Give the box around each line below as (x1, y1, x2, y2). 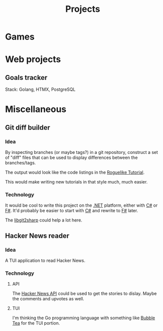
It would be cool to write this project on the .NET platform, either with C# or (5, 202, 158, 208)
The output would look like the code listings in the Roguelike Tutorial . (5, 169, 145, 176)
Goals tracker (5, 73, 48, 82)
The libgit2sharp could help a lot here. (5, 217, 83, 223)
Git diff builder (5, 123, 50, 132)
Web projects (5, 54, 61, 65)
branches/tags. (5, 160, 36, 166)
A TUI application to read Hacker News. (5, 257, 85, 263)
